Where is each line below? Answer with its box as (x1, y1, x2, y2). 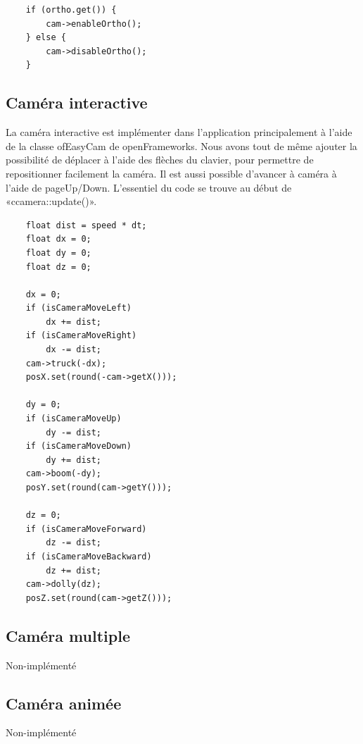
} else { (25, 32, 66, 43)
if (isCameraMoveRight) (25, 330, 137, 341)
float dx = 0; (25, 234, 91, 244)
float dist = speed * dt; (25, 220, 147, 230)
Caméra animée (6, 692, 122, 714)
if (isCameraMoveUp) (25, 414, 122, 424)
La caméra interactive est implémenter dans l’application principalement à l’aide (6, 125, 352, 139)
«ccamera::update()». (6, 194, 97, 209)
